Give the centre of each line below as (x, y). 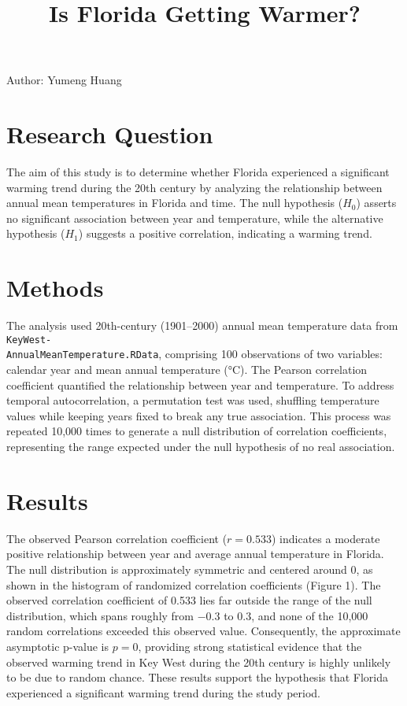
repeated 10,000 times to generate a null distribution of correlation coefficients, (197, 431)
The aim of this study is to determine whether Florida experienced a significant (198, 172)
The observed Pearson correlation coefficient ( (117, 538)
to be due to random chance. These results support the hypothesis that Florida (197, 677)
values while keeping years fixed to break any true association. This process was (199, 415)
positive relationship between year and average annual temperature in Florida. (195, 554)
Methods (55, 288)
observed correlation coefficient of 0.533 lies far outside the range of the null (189, 600)
